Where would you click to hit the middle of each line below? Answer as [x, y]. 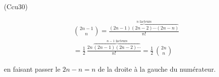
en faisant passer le [32, 69]
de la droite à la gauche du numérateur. [157, 69]
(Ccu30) [16, 6]
